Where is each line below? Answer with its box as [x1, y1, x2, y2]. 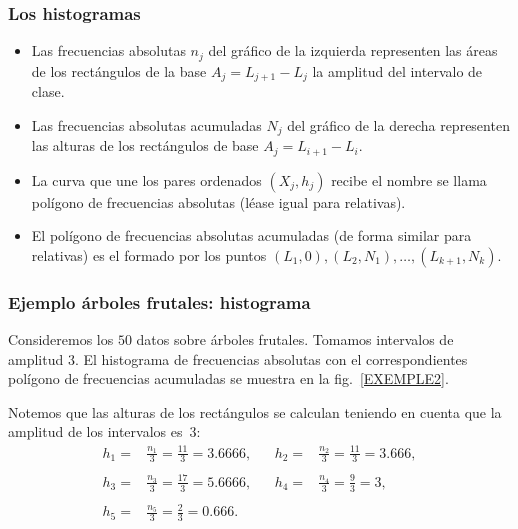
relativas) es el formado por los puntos [31, 244, 267, 265]
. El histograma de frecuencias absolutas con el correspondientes [74, 348, 468, 369]
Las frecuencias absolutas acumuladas [31, 114, 262, 135]
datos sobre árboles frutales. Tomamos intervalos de [136, 329, 454, 350]
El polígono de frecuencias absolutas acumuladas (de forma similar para [31, 225, 472, 246]
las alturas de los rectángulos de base [31, 135, 259, 156]
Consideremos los [8, 329, 114, 350]
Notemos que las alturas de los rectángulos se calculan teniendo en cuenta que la [8, 401, 502, 422]
